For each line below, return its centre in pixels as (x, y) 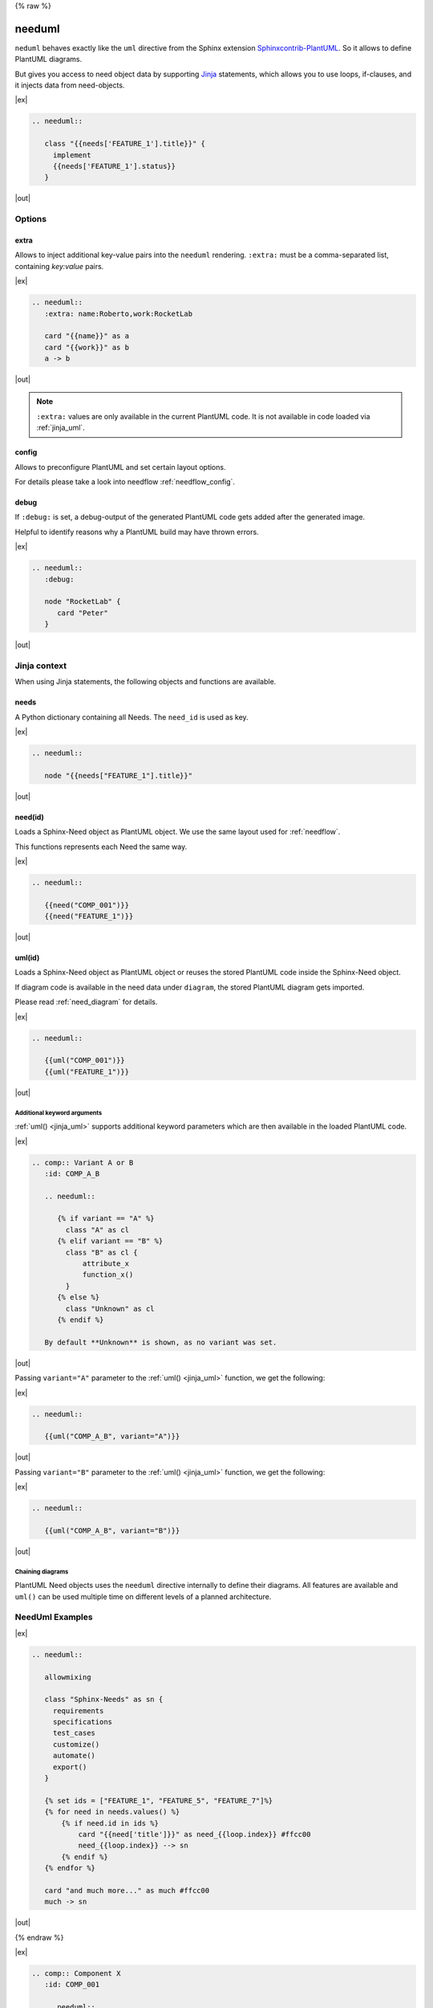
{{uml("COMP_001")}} (85, 1061)
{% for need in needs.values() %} (112, 1812)
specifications (82, 1722)
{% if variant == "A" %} (106, 1218)
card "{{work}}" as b (87, 347)
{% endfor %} (70, 1868)
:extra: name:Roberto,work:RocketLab (118, 314)
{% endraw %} (39, 1937)
